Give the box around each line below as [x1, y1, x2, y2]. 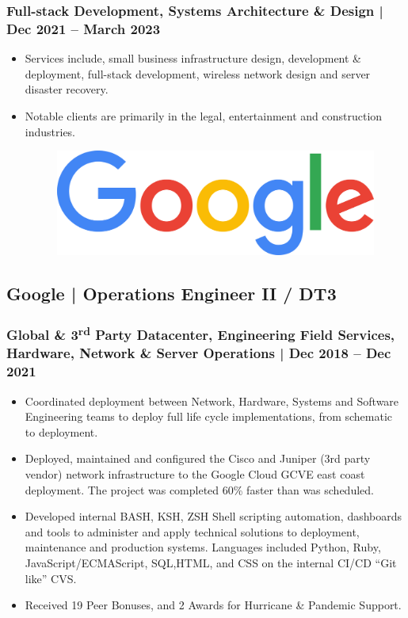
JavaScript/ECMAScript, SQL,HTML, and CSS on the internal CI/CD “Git [25, 555, 397, 571]
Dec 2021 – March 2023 [6, 18, 161, 38]
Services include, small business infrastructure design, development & [25, 50, 361, 67]
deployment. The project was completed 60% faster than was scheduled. [25, 481, 374, 498]
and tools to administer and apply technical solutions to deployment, [25, 523, 360, 540]
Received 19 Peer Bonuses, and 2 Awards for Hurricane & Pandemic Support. [25, 597, 402, 613]
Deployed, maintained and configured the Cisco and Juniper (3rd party [25, 450, 371, 467]
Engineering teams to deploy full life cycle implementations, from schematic [25, 408, 393, 425]
